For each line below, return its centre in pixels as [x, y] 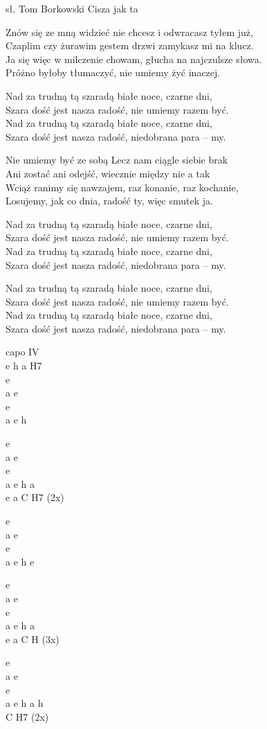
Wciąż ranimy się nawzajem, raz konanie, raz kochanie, [122, 187]
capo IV [22, 352]
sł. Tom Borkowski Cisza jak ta [72, 8]
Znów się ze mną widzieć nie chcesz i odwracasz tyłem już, [129, 32]
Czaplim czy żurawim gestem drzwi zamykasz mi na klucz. [130, 45]
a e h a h [25, 703]
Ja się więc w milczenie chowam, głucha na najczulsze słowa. [134, 59]
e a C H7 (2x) [35, 497]
